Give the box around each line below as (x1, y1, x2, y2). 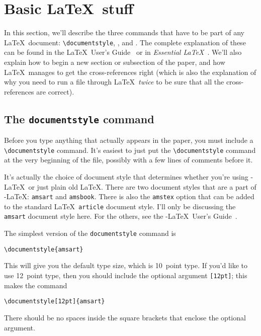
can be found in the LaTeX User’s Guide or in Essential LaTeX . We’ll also (4, 47, 242, 57)
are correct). (36, 86, 74, 97)
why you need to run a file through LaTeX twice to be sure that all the (4, 76, 224, 87)
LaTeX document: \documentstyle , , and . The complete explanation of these (4, 37, 246, 47)
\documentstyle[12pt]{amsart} (4, 298, 105, 305)
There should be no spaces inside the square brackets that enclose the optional (4, 312, 246, 322)
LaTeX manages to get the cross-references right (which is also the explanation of (4, 66, 256, 77)
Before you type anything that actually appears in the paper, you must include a (4, 135, 253, 145)
